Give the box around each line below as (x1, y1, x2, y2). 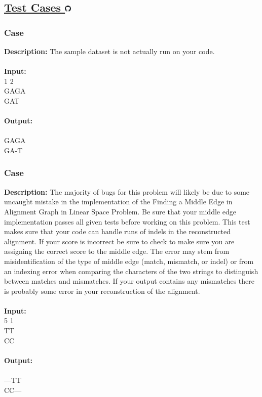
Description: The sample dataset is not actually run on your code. (4, 46, 215, 56)
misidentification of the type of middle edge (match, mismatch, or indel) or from (4, 255, 254, 266)
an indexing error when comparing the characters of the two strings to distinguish (4, 266, 258, 276)
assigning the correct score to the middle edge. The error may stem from (4, 246, 230, 256)
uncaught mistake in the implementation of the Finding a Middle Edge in (4, 196, 233, 207)
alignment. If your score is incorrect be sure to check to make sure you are (4, 236, 235, 246)
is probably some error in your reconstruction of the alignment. (4, 285, 200, 296)
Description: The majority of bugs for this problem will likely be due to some (4, 186, 250, 197)
